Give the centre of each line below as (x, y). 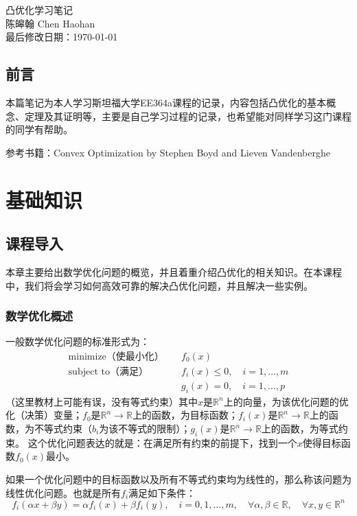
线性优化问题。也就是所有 (63, 492)
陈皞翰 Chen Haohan (50, 23)
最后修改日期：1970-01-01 (62, 37)
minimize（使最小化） (116, 356)
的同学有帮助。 (39, 129)
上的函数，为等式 (300, 429)
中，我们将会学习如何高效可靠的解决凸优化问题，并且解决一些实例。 (159, 285)
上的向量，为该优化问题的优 (286, 401)
